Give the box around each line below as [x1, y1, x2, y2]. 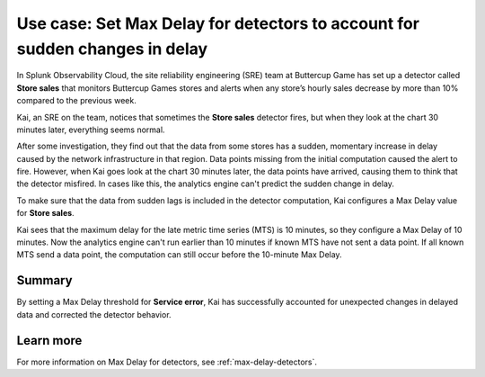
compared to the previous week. [16, 95, 137, 106]
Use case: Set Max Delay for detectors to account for [16, 13, 419, 33]
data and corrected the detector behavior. [16, 309, 172, 319]
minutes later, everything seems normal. [16, 124, 165, 135]
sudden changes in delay [16, 39, 208, 58]
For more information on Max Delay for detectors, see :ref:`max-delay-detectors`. [16, 356, 318, 367]
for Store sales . [16, 208, 75, 219]
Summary [16, 273, 73, 288]
